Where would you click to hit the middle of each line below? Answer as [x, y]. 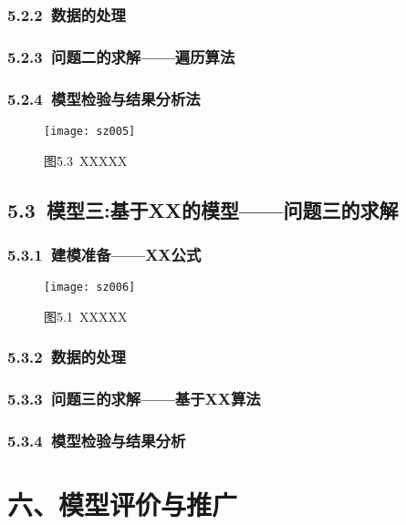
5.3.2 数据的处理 [67, 357]
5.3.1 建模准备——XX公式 [104, 254]
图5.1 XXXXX [86, 316]
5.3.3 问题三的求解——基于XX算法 [134, 399]
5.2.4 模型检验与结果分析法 [104, 98]
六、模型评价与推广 [123, 504]
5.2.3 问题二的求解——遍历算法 [121, 56]
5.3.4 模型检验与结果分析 [97, 441]
